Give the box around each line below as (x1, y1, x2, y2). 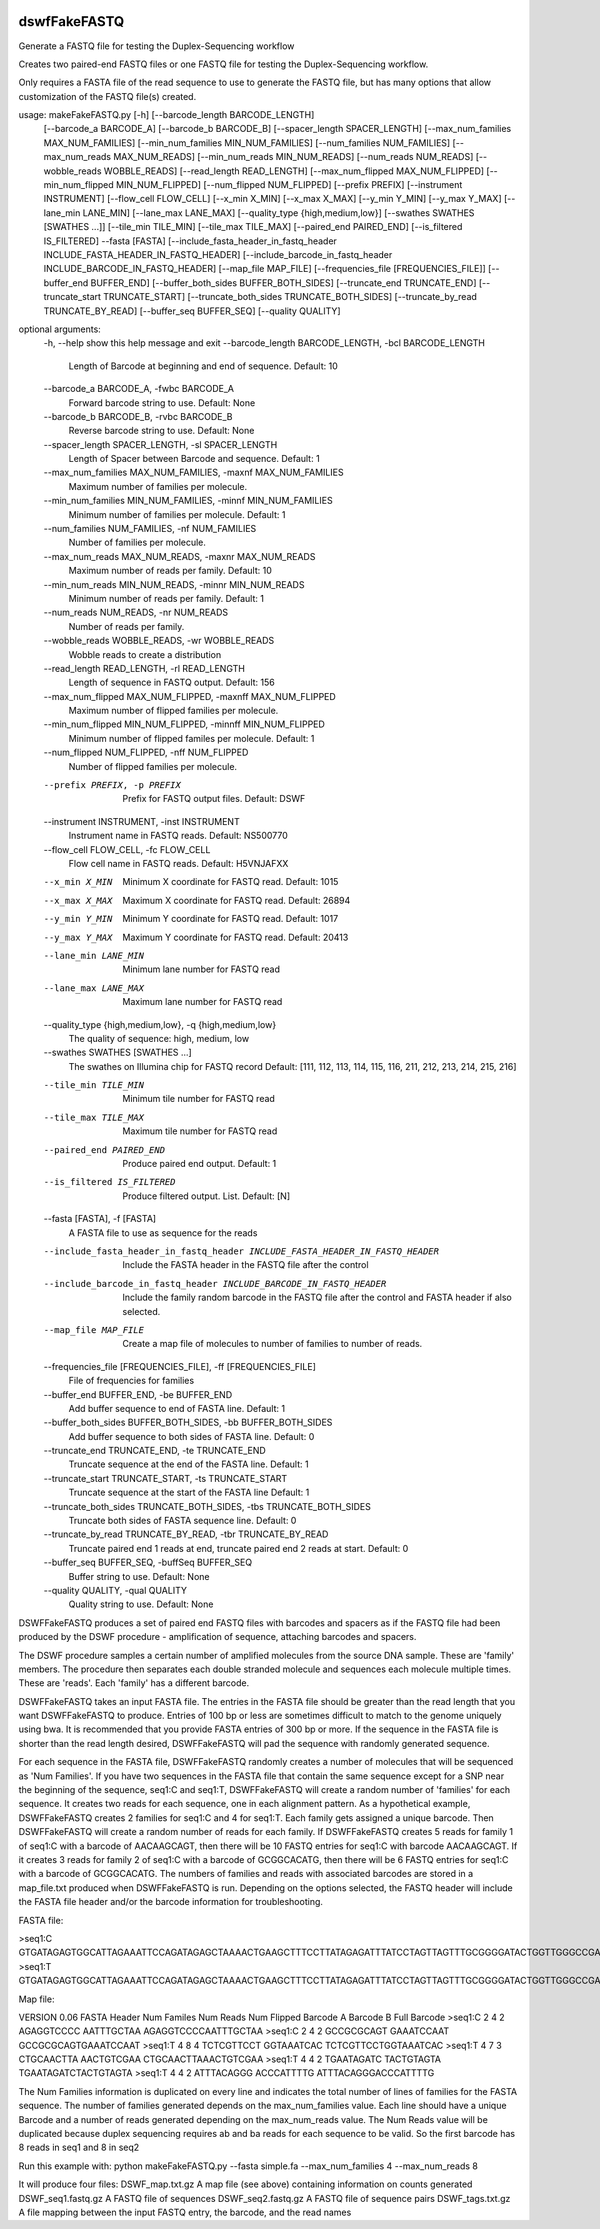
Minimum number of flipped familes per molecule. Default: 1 (68, 732, 315, 744)
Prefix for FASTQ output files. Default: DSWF (122, 793, 306, 805)
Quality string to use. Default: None (68, 1598, 214, 1610)
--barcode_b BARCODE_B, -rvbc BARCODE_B (43, 410, 233, 422)
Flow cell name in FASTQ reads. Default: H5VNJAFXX (68, 858, 289, 869)
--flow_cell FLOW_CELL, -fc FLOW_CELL (43, 843, 211, 855)
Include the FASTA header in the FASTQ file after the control (122, 1259, 369, 1271)
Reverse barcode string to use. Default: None (68, 425, 255, 437)
